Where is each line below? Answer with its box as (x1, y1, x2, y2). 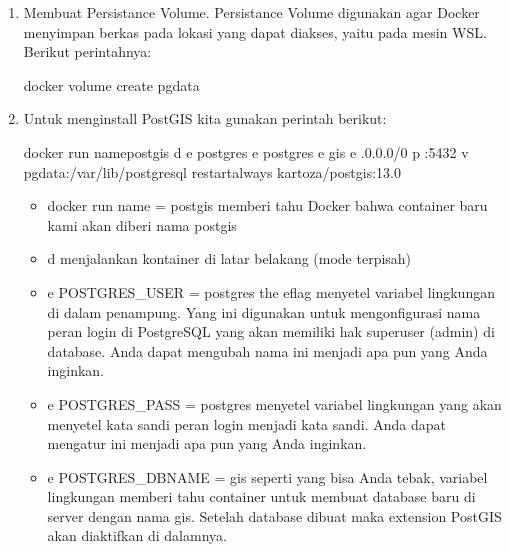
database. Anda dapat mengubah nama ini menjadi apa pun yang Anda (47, 340, 488, 361)
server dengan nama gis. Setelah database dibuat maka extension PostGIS (47, 505, 502, 526)
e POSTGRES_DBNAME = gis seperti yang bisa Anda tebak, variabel (47, 466, 488, 487)
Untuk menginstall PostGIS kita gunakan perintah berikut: (23, 108, 387, 129)
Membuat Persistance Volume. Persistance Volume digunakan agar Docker (23, 2, 480, 22)
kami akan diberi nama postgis (47, 214, 237, 235)
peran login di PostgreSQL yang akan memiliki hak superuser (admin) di (47, 321, 495, 342)
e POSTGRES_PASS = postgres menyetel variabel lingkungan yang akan (47, 393, 502, 414)
